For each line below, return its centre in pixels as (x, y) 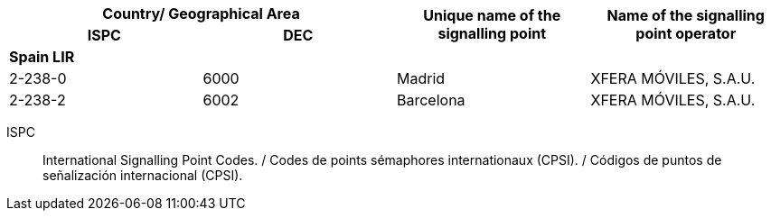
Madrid (421, 78)
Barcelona (431, 100)
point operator (686, 33)
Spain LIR (42, 57)
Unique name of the (492, 15)
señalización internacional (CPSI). (143, 175)
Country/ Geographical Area (201, 14)
